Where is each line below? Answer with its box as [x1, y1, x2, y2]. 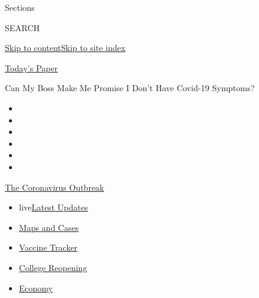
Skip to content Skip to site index [5, 41, 126, 54]
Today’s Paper [5, 61, 58, 74]
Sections [5, 1, 35, 13]
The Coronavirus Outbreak [5, 180, 104, 193]
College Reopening [19, 261, 88, 273]
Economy [19, 281, 53, 294]
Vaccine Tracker [19, 241, 78, 254]
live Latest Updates [19, 201, 88, 213]
